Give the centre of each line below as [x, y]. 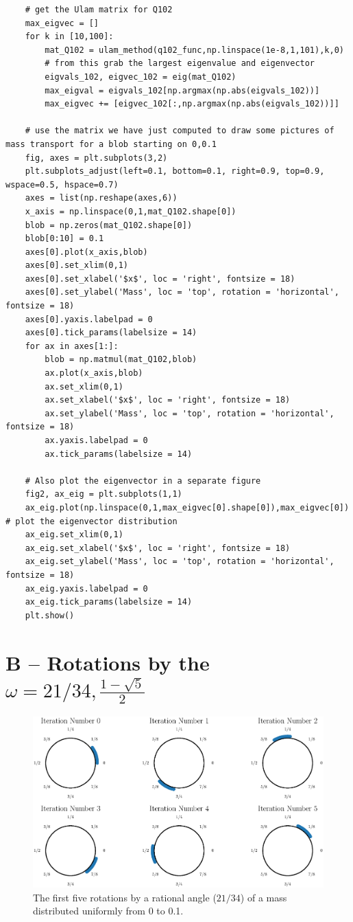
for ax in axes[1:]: [72, 346]
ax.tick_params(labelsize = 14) [119, 454]
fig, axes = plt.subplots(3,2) [96, 158]
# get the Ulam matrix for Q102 [99, 10]
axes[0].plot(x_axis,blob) [86, 252]
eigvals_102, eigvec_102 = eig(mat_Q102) [141, 77]
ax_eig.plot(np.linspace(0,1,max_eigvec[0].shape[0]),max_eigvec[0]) [187, 507]
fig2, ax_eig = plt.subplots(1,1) [104, 494]
